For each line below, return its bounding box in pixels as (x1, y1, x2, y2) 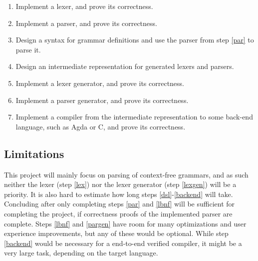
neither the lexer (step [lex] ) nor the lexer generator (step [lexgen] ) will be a (4, 179, 237, 189)
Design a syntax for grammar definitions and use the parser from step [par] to (15, 34, 254, 45)
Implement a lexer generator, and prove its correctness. (15, 77, 184, 88)
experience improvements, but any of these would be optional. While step (4, 228, 229, 238)
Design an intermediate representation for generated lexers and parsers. (15, 61, 234, 71)
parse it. (15, 44, 41, 54)
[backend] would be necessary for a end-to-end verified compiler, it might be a (4, 237, 242, 248)
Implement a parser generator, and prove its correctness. (15, 94, 189, 105)
